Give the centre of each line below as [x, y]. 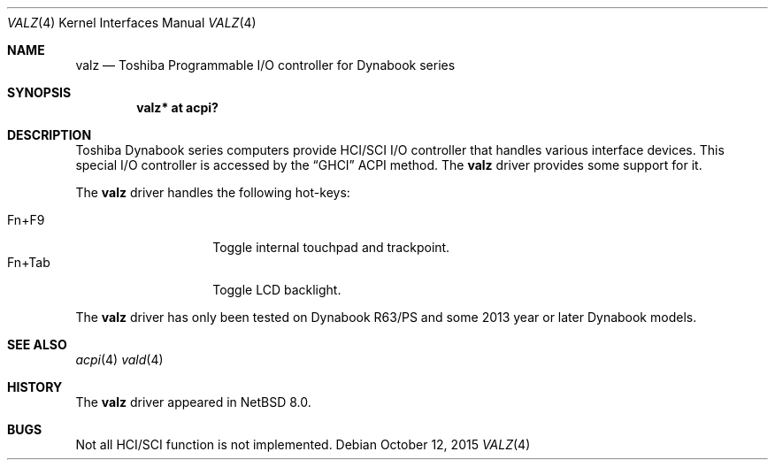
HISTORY [35, 387]
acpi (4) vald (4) [119, 360]
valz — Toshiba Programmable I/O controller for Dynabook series [265, 65]
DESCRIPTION [50, 135]
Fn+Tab [29, 262]
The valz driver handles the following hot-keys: [213, 192]
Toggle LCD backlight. [277, 290]
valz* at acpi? [177, 107]
